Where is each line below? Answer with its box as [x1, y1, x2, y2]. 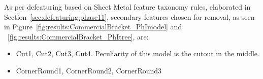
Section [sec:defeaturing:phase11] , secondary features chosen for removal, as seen [4, 11, 255, 22]
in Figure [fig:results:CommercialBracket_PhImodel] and [4, 21, 182, 32]
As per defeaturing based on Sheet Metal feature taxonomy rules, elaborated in [4, 2, 251, 12]
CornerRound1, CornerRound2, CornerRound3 [16, 65, 162, 75]
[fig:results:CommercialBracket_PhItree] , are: [8, 31, 149, 42]
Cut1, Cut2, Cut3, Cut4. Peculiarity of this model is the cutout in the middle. [16, 48, 259, 59]
